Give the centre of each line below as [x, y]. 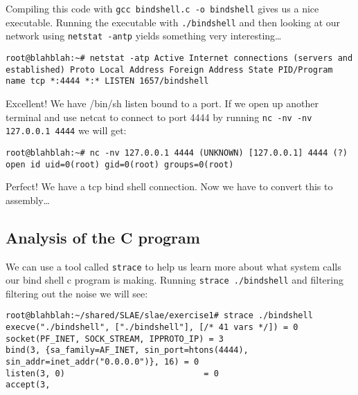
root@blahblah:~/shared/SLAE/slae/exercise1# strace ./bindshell [159, 316]
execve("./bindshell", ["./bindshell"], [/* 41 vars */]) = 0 [152, 328]
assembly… [28, 200]
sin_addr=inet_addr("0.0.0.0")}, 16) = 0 [102, 362]
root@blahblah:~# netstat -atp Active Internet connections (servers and [179, 58]
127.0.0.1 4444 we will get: [66, 130]
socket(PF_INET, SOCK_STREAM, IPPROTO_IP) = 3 [115, 339]
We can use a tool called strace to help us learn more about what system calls [173, 266]
